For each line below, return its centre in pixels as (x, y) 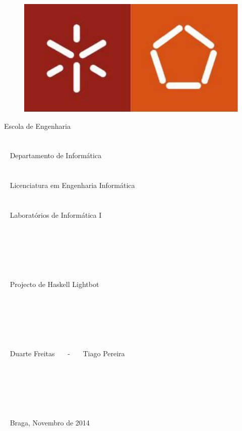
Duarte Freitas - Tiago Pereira (67, 353)
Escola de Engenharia (37, 126)
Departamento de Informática (56, 155)
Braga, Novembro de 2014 (50, 423)
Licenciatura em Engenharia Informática (72, 185)
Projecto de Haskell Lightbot (54, 284)
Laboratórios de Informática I (56, 214)
